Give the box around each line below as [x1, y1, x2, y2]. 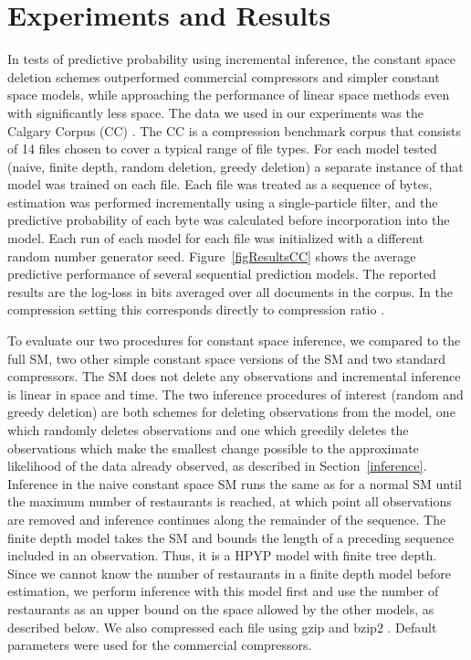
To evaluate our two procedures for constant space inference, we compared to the [7, 331, 461, 350]
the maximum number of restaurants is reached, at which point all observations [7, 492, 452, 511]
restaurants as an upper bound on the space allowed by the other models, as [7, 599, 434, 618]
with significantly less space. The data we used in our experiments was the [7, 102, 424, 122]
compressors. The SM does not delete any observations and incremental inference [7, 367, 461, 386]
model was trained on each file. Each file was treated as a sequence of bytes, [7, 175, 433, 194]
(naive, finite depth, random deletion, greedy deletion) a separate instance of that [7, 156, 464, 176]
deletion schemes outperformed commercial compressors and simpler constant [7, 67, 440, 86]
